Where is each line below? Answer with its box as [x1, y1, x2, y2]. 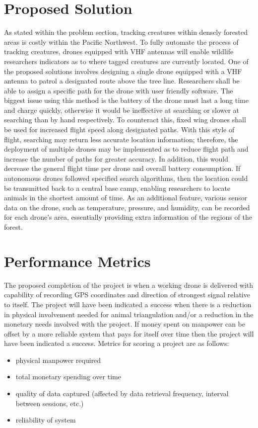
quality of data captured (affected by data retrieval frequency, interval [15, 388, 229, 399]
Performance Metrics [4, 251, 151, 271]
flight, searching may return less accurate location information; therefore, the [4, 134, 238, 144]
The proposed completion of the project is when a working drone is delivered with [4, 279, 254, 290]
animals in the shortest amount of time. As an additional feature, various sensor [4, 192, 248, 203]
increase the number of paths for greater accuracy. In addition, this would [4, 153, 228, 164]
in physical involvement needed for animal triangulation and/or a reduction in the [4, 309, 254, 319]
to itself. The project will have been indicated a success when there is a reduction [4, 299, 252, 309]
